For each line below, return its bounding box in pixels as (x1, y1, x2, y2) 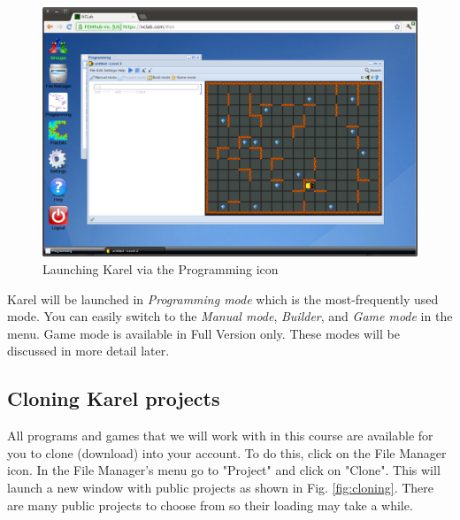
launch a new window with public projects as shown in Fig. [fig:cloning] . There (7, 478, 433, 496)
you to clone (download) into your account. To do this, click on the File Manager (7, 443, 447, 462)
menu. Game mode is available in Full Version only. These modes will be (7, 324, 400, 342)
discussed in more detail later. (7, 341, 170, 360)
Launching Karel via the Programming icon (42, 259, 279, 278)
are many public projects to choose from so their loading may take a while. (7, 495, 413, 514)
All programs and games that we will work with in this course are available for (7, 426, 433, 445)
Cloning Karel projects (7, 385, 220, 412)
